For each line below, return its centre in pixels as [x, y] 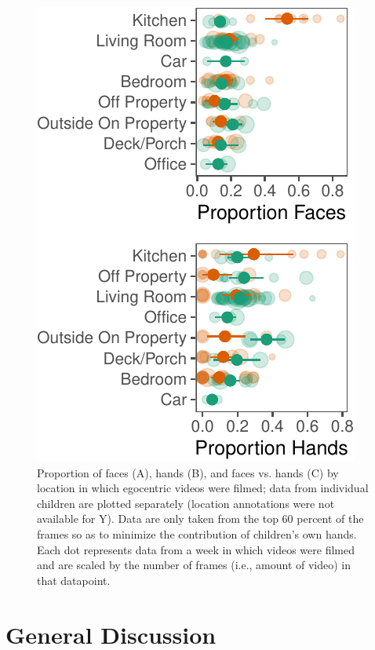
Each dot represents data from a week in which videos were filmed [196, 549]
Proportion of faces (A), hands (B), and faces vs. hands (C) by [188, 472]
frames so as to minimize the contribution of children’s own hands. [197, 533]
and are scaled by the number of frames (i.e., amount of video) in [194, 565]
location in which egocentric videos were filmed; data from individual [203, 488]
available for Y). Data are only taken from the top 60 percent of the [200, 519]
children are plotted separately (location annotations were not [186, 503]
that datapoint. [74, 580]
